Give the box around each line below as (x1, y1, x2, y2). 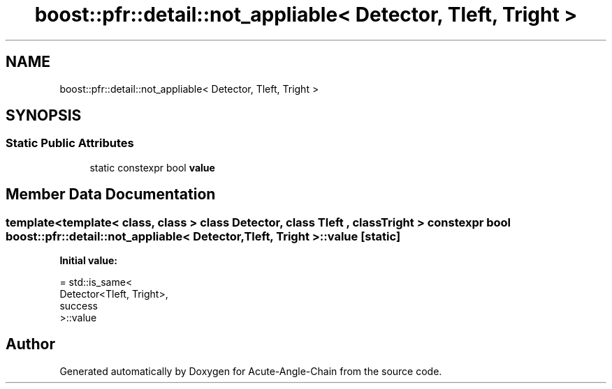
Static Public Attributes (6, 136, 134, 151)
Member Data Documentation (6, 185, 216, 204)
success (59, 300, 98, 312)
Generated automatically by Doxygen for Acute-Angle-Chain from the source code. (59, 365, 442, 377)
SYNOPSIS (6, 107, 82, 125)
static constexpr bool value (89, 161, 215, 174)
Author (6, 335, 55, 353)
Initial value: (59, 254, 117, 267)
